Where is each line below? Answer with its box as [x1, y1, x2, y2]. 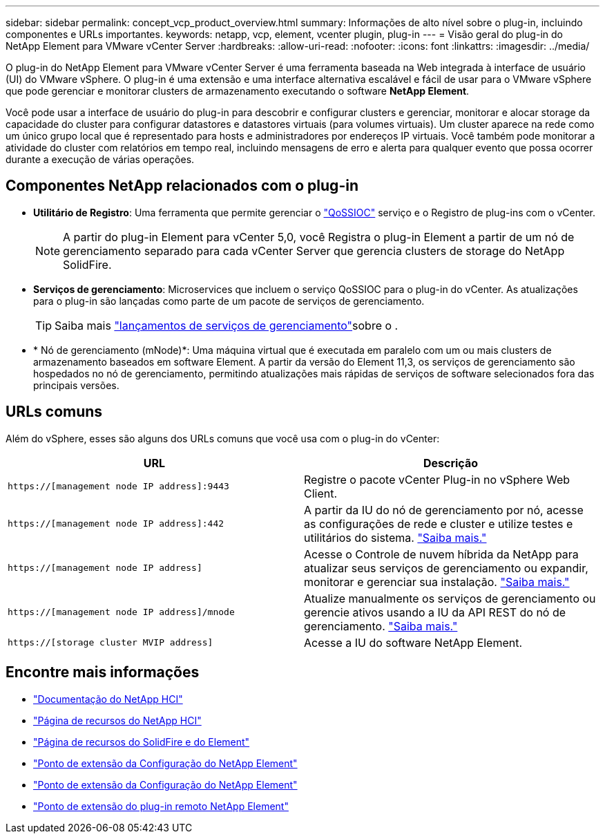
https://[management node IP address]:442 [8, 518, 224, 529]
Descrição [423, 455, 479, 470]
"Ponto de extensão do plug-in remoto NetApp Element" [33, 800, 289, 812]
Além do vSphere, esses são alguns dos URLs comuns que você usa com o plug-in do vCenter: [6, 432, 440, 444]
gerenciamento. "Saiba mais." [304, 619, 458, 633]
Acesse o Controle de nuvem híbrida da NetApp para [304, 547, 579, 561]
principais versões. [33, 379, 119, 391]
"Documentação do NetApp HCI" [33, 692, 183, 705]
